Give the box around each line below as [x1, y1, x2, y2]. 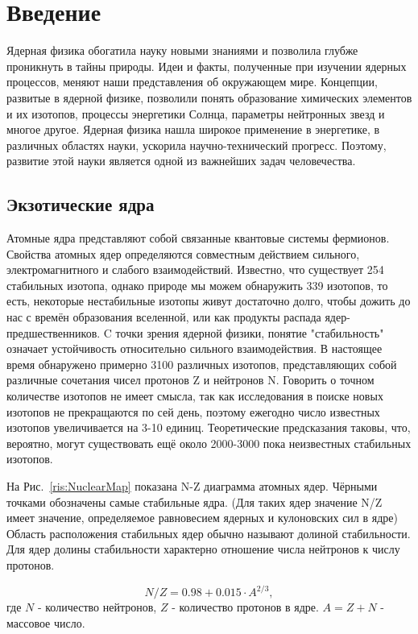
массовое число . [6, 614, 85, 631]
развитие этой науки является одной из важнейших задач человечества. [6, 152, 356, 169]
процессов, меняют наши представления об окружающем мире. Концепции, [6, 73, 378, 90]
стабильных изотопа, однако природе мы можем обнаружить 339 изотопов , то [6, 276, 388, 293]
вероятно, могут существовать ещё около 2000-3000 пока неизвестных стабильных [6, 434, 412, 451]
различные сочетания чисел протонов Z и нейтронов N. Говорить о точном [6, 371, 375, 388]
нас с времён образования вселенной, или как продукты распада [6, 309, 321, 325]
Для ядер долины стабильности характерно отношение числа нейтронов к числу [6, 541, 400, 557]
